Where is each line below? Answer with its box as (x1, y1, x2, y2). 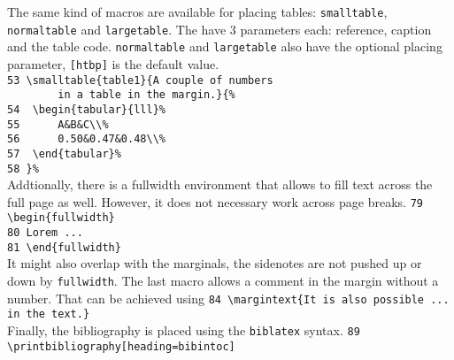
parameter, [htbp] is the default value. (7, 54, 219, 73)
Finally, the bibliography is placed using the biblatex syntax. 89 (7, 321, 360, 339)
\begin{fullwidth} (7, 211, 115, 225)
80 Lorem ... (7, 226, 83, 240)
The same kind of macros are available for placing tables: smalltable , (7, 3, 388, 20)
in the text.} (7, 308, 90, 321)
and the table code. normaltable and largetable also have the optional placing (7, 37, 442, 56)
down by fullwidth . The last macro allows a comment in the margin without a (7, 272, 439, 290)
